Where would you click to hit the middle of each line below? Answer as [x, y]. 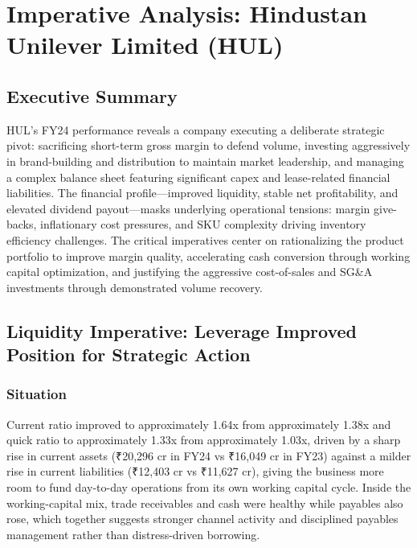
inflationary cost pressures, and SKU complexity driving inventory [203, 224]
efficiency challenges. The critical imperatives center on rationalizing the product [205, 239]
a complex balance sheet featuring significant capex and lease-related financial [198, 177]
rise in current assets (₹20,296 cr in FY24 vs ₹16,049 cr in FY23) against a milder [209, 455]
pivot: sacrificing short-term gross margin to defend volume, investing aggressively [208, 145]
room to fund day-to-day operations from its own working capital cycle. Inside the [209, 487]
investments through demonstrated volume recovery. [135, 287]
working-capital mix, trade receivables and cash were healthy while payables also [205, 503]
